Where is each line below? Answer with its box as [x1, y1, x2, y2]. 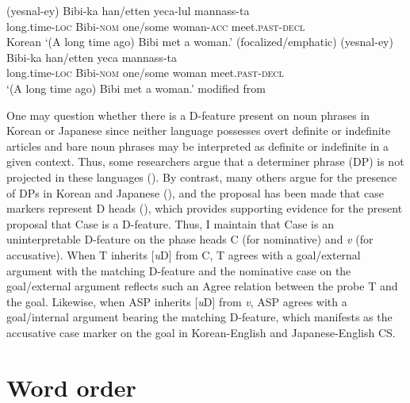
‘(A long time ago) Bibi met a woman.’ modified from [6, 79, 266, 96]
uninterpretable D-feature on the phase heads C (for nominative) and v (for [6, 231, 374, 248]
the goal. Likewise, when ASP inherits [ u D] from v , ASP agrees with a [6, 293, 347, 309]
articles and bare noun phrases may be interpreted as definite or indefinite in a [6, 137, 389, 154]
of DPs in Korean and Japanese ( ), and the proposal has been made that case [6, 184, 384, 201]
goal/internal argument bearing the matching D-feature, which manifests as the [6, 309, 393, 325]
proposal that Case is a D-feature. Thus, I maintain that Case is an [6, 215, 334, 232]
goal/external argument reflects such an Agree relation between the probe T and [6, 278, 398, 294]
